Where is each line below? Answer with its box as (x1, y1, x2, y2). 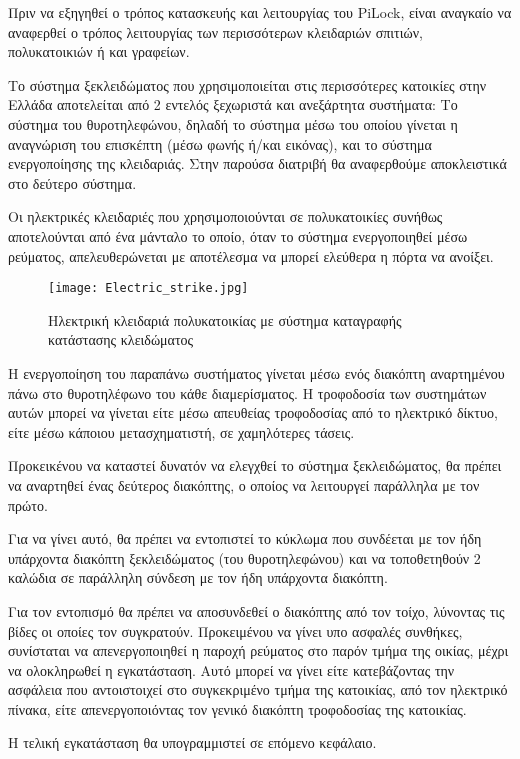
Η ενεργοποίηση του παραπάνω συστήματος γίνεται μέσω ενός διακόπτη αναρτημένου (8, 362, 505, 383)
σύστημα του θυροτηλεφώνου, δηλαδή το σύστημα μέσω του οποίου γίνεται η (8, 113, 458, 134)
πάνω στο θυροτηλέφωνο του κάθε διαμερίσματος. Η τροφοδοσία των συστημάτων (8, 382, 487, 403)
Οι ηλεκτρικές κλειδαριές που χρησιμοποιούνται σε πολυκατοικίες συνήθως (8, 206, 443, 227)
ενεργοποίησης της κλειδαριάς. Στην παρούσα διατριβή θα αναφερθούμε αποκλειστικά (8, 153, 507, 174)
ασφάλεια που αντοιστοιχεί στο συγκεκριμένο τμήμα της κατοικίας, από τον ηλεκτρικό (8, 679, 508, 700)
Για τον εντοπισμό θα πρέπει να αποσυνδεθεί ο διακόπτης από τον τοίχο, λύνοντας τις (8, 600, 505, 621)
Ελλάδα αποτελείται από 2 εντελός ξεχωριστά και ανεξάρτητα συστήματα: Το (8, 94, 458, 115)
